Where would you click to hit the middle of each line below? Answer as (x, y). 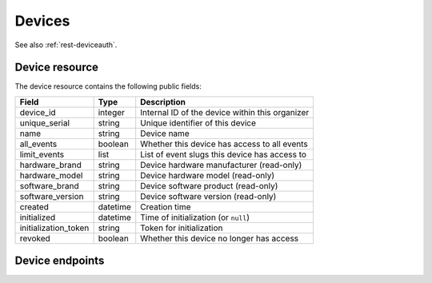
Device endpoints (60, 261)
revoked (35, 238)
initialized (38, 217)
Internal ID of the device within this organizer (225, 112)
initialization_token (54, 228)
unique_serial (45, 122)
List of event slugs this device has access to (224, 154)
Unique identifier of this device (198, 122)
